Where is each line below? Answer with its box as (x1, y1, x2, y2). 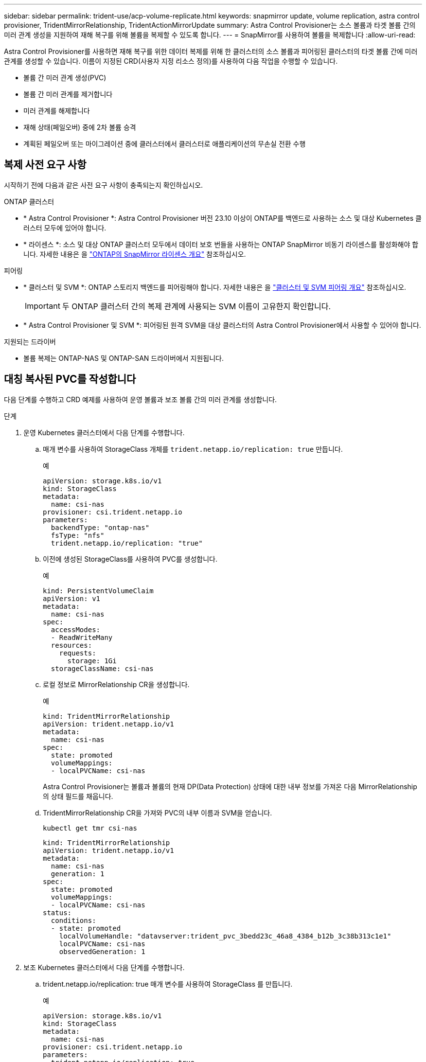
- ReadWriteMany (51, 633, 113, 641)
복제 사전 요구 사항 (4, 159, 87, 171)
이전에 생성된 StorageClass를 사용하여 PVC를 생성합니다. (43, 554, 217, 563)
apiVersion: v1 (43, 594, 101, 602)
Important (25, 301, 60, 311)
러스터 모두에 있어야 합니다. (23, 223, 106, 232)
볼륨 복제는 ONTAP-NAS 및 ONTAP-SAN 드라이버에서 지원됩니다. (23, 354, 224, 362)
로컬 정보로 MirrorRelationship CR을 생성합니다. (43, 680, 190, 689)
